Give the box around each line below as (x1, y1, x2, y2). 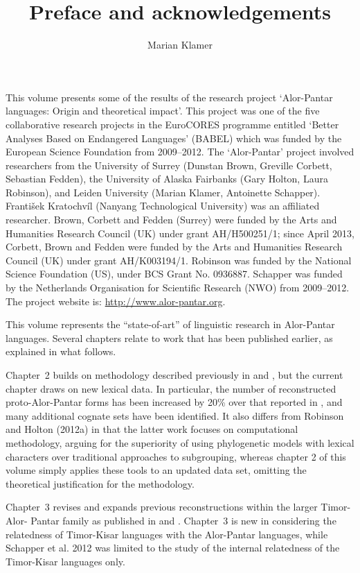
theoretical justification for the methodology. (6, 476, 195, 490)
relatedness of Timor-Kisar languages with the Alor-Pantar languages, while (6, 527, 328, 541)
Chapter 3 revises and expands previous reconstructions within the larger (6, 499, 318, 514)
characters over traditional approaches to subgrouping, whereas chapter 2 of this (6, 449, 346, 463)
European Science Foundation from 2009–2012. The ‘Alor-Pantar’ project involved (6, 144, 354, 159)
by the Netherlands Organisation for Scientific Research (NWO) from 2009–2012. (6, 280, 350, 295)
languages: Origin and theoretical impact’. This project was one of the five (6, 103, 320, 118)
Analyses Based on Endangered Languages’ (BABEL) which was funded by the (6, 130, 342, 145)
